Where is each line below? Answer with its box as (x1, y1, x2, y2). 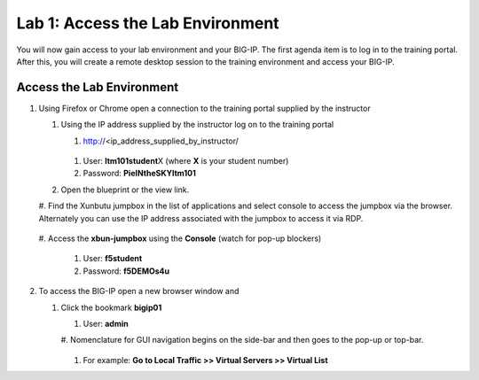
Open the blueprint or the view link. (60, 184, 190, 195)
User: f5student (82, 253, 143, 264)
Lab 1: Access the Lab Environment (16, 13, 279, 33)
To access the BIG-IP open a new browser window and (38, 286, 239, 297)
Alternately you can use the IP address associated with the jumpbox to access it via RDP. (38, 213, 364, 223)
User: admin (82, 318, 129, 329)
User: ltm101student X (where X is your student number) (82, 156, 289, 167)
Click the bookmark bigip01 (60, 302, 162, 313)
